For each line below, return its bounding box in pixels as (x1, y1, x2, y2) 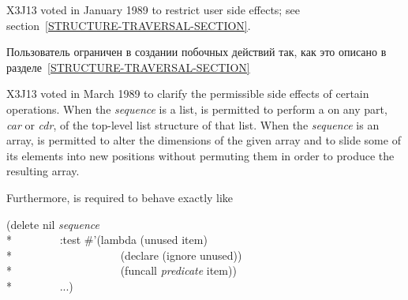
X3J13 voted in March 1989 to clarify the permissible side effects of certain (6, 85, 369, 102)
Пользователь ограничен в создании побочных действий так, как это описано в (6, 43, 387, 60)
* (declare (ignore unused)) (6, 246, 242, 263)
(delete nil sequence (6, 216, 99, 232)
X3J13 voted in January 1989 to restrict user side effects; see (6, 2, 300, 17)
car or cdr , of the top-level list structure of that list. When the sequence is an (6, 116, 380, 133)
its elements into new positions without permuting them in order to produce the (6, 147, 395, 163)
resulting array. (6, 163, 80, 179)
